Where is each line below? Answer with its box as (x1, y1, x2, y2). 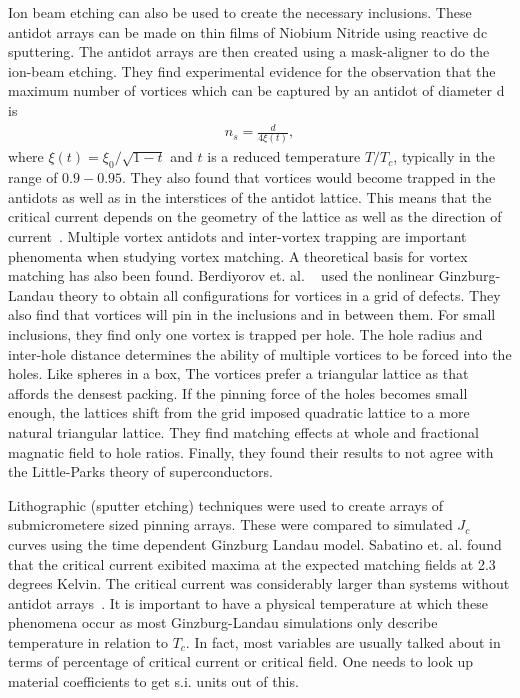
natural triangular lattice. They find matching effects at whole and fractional (8, 421, 479, 442)
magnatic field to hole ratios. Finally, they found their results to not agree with (8, 441, 494, 462)
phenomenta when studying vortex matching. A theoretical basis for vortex (8, 245, 468, 266)
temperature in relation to (8, 631, 168, 652)
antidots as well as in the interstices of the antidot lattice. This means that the (8, 186, 492, 207)
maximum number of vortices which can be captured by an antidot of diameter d (8, 80, 505, 101)
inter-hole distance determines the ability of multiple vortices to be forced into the (8, 343, 512, 364)
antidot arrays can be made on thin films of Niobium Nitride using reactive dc (8, 21, 488, 42)
